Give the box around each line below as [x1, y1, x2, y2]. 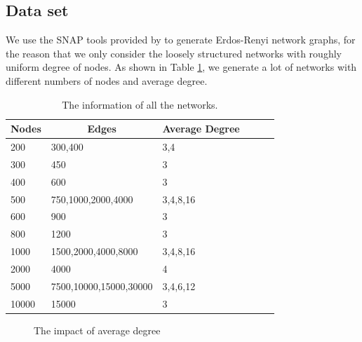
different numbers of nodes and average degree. [6, 73, 208, 88]
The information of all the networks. [62, 97, 218, 111]
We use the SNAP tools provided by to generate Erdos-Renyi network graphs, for [6, 32, 356, 47]
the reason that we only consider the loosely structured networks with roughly [6, 46, 342, 60]
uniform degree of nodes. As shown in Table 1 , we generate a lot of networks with [6, 60, 357, 74]
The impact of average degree [34, 322, 161, 337]
